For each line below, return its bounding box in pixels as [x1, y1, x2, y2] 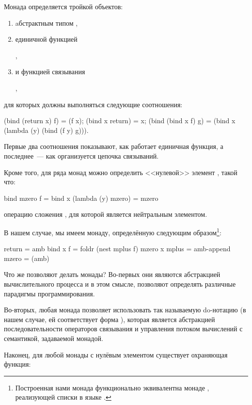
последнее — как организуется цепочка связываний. [4, 150, 159, 161]
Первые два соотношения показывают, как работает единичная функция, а [4, 141, 223, 151]
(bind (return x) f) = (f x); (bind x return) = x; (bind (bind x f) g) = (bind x [4, 115, 236, 126]
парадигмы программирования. [4, 288, 95, 298]
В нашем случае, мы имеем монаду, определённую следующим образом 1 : [4, 226, 221, 237]
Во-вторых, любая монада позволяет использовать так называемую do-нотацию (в [4, 305, 246, 315]
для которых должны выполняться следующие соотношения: [4, 99, 183, 109]
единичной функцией [15, 34, 78, 44]
